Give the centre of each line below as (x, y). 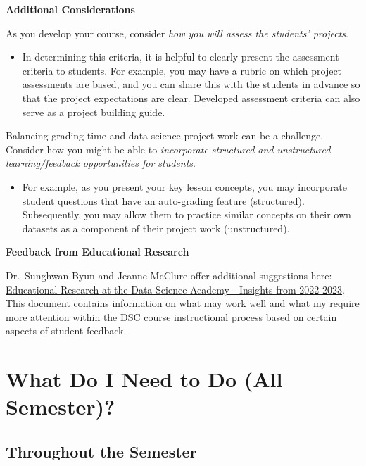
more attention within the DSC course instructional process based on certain (171, 316)
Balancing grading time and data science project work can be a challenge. (165, 136)
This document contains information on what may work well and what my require (183, 303)
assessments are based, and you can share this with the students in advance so (191, 84)
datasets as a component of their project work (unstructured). (156, 228)
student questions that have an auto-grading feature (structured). (163, 200)
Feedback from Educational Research (97, 252)
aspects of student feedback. (66, 330)
